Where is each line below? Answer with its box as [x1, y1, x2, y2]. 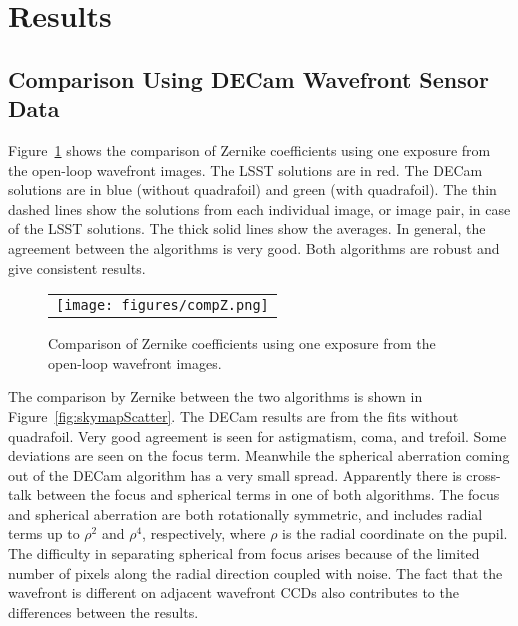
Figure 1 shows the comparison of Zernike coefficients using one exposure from [8, 139, 491, 160]
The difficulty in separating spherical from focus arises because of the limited [8, 543, 480, 564]
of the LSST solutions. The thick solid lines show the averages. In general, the [8, 218, 486, 239]
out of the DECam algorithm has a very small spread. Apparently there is [8, 464, 462, 485]
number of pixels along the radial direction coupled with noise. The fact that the [8, 562, 503, 583]
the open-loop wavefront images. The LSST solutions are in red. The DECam [8, 159, 483, 180]
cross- [466, 464, 501, 485]
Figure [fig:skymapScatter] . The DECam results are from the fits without [8, 405, 459, 426]
